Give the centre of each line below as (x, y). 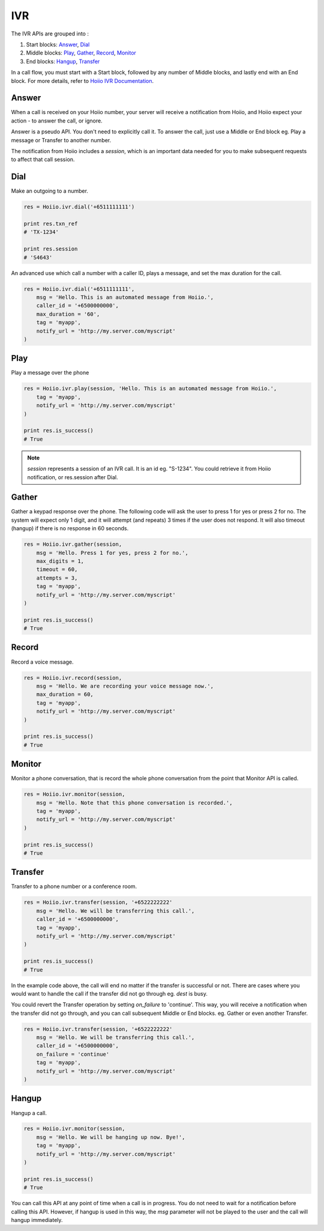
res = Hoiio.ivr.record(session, (73, 678)
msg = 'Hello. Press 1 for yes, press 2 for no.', (112, 553)
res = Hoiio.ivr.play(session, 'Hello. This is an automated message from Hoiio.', (150, 389)
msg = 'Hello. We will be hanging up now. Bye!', (111, 1137)
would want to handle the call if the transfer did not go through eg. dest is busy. (109, 993)
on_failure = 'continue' (73, 1054)
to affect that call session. (43, 160)
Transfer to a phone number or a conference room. (74, 886)
